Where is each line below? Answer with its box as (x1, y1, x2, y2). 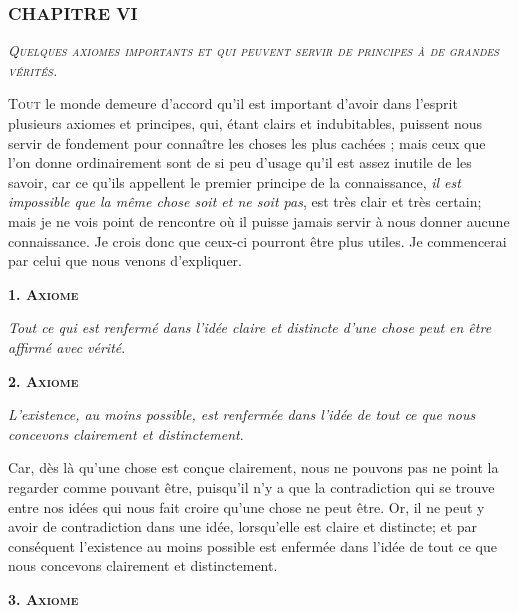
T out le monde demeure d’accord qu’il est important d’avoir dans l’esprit (8, 93, 458, 114)
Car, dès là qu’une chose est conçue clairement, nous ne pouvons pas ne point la (8, 457, 499, 478)
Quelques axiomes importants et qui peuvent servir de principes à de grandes (8, 40, 499, 61)
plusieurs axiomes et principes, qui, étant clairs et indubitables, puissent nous (8, 113, 483, 133)
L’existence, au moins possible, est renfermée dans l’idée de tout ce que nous (8, 404, 476, 425)
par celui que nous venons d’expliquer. (8, 250, 242, 271)
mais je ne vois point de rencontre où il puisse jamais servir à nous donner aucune (8, 210, 510, 231)
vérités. (8, 59, 58, 80)
